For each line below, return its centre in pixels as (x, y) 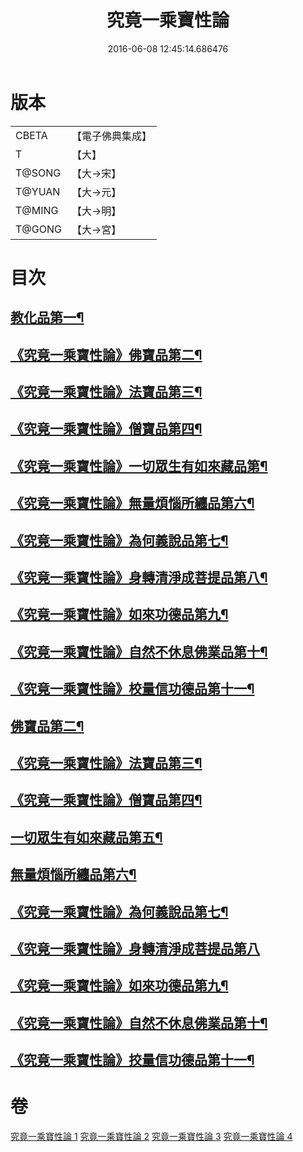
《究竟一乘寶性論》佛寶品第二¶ (106, 354)
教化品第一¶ (47, 317)
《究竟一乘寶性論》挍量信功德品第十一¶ (132, 1060)
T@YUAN (38, 191)
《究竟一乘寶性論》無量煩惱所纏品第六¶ (132, 503)
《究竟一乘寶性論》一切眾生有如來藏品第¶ (139, 466)
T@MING (37, 210)
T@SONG (38, 173)
